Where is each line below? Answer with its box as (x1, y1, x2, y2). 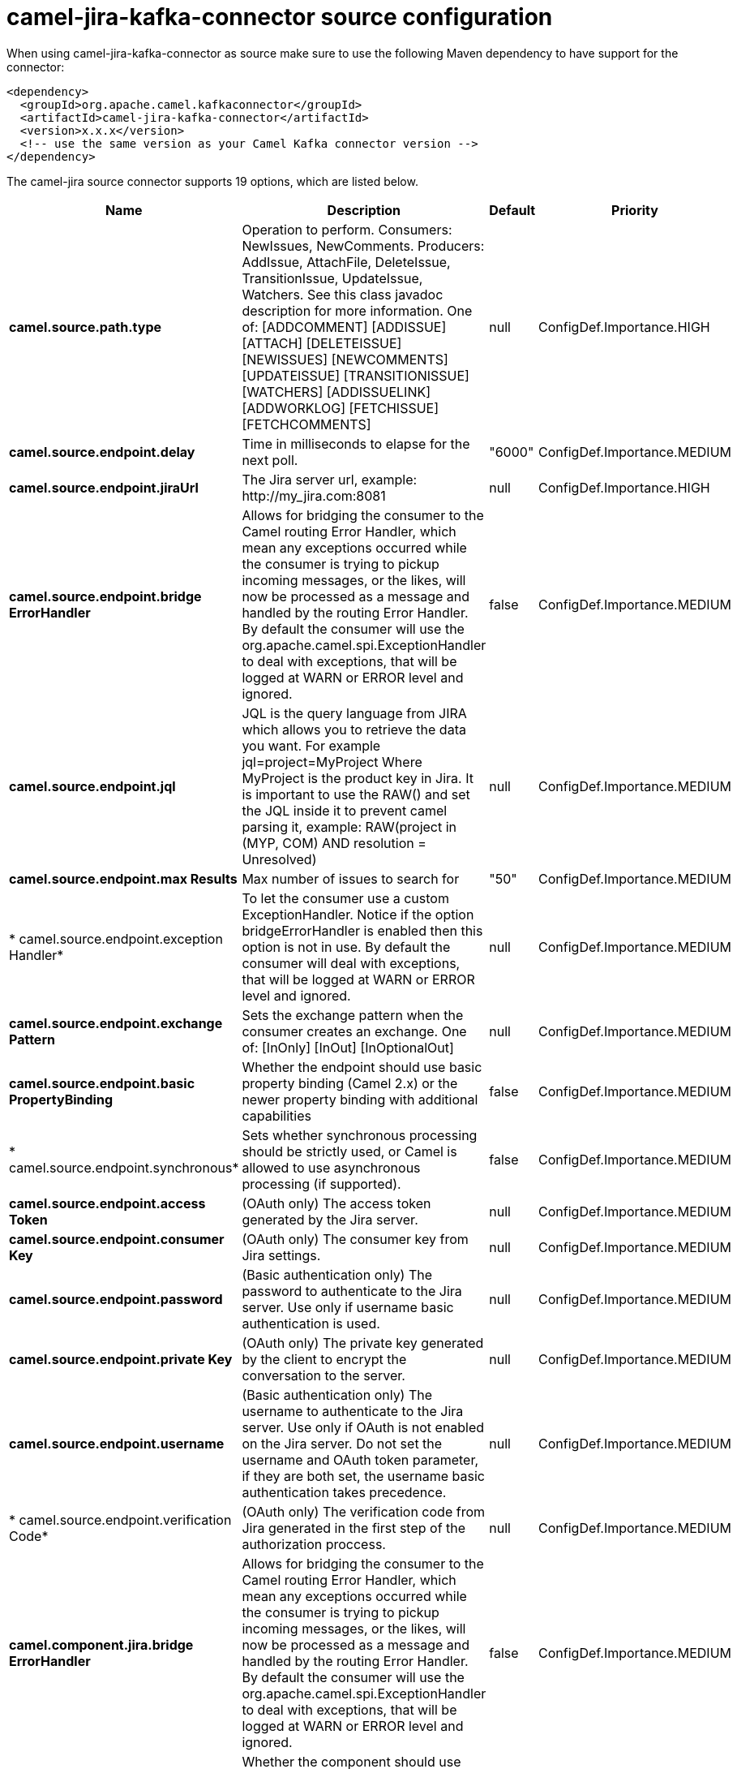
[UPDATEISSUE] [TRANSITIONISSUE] (242, 367, 469, 384)
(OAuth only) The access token (242, 1194, 431, 1212)
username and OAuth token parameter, (242, 1451, 479, 1468)
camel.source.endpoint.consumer (9, 1230, 225, 1247)
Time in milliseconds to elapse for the (242, 435, 470, 452)
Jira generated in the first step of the (242, 1519, 466, 1536)
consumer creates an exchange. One (242, 1022, 467, 1039)
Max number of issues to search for (242, 870, 460, 887)
